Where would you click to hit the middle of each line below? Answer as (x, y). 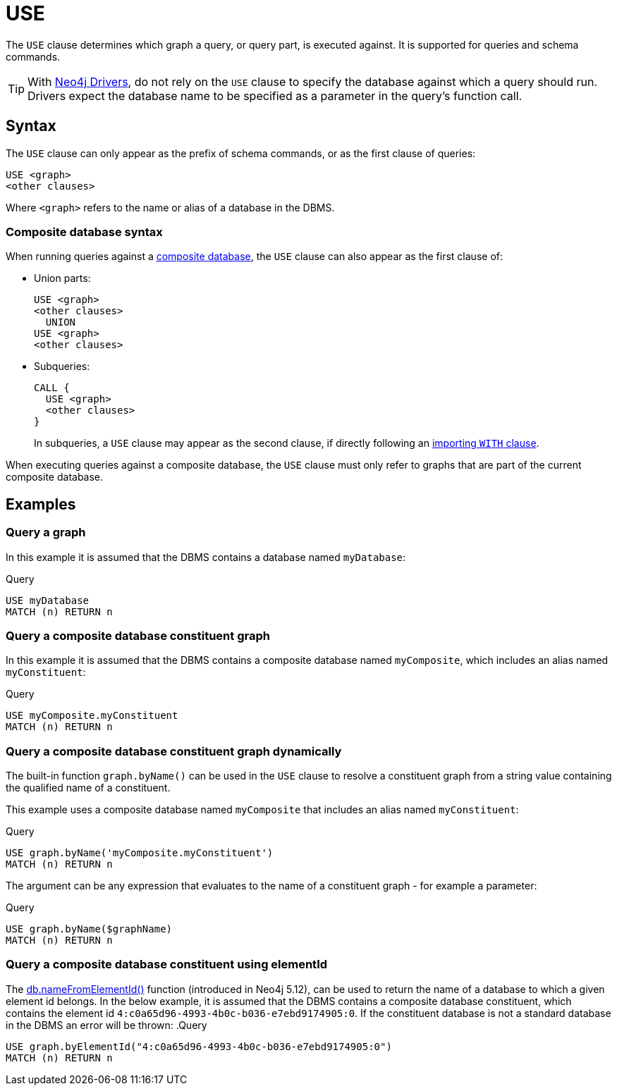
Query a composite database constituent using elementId (167, 964)
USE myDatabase (48, 600)
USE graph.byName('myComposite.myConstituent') (140, 853)
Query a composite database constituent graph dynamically (174, 751)
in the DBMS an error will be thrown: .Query (106, 1025)
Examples (41, 504)
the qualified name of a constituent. (88, 788)
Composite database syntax (84, 232)
